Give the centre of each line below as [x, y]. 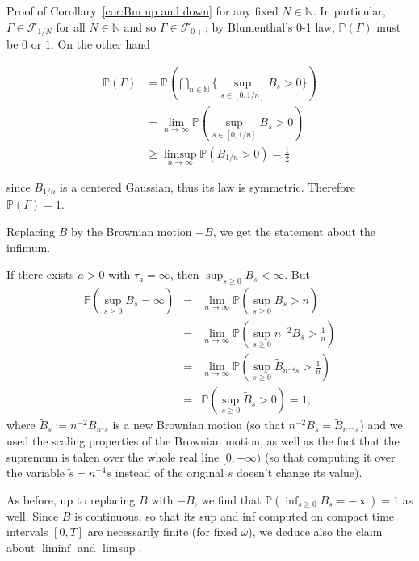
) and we [381, 425]
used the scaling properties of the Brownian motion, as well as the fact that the [203, 440]
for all [71, 26]
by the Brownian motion [132, 231]
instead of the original [170, 472]
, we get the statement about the [294, 231]
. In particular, [349, 11]
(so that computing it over [330, 456]
